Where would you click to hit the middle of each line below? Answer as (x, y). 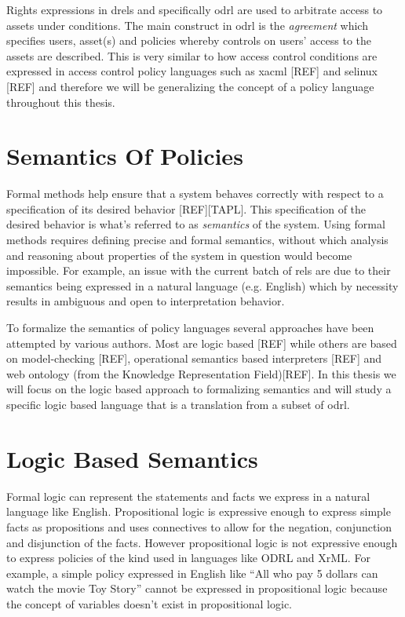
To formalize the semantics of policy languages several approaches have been (190, 328)
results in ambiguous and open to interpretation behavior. (146, 301)
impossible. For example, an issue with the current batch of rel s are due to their (199, 270)
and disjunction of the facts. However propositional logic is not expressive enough (202, 542)
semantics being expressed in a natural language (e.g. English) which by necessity (202, 285)
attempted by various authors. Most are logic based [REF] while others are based (202, 343)
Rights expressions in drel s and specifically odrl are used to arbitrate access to (195, 9)
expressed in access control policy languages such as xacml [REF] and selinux (192, 71)
